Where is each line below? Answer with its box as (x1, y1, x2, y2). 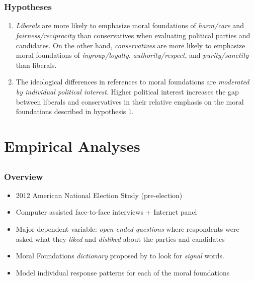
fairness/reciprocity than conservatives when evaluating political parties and (16, 30, 250, 41)
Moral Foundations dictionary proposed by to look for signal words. (16, 250, 224, 261)
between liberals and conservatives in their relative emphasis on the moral (16, 96, 244, 107)
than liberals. (16, 59, 57, 70)
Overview (4, 170, 43, 182)
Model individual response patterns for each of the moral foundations (16, 267, 230, 277)
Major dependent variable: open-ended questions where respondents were (16, 224, 239, 234)
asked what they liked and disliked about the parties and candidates (16, 233, 225, 244)
